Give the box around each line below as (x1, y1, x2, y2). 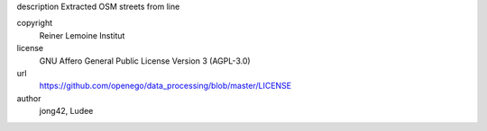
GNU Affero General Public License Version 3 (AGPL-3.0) (39, 55, 252, 66)
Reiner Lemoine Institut (39, 30, 125, 40)
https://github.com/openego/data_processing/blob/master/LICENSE (39, 81, 292, 92)
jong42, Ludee (39, 106, 94, 117)
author (16, 92, 41, 103)
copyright (16, 18, 53, 29)
